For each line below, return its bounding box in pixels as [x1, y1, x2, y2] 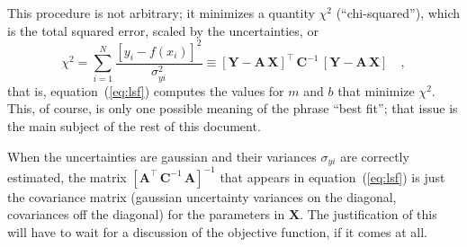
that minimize [337, 81, 415, 100]
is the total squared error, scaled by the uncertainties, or [7, 21, 319, 40]
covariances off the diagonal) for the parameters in [7, 205, 285, 224]
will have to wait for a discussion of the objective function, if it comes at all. [7, 222, 427, 241]
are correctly [340, 146, 409, 165]
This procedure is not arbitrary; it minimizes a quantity [7, 4, 315, 22]
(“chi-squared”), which [336, 4, 461, 22]
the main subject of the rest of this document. [7, 116, 261, 135]
